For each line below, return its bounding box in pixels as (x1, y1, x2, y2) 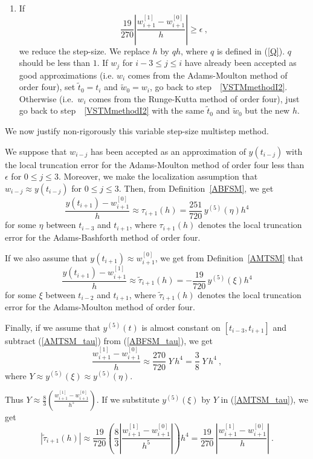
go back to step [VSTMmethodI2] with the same (19, 104, 204, 117)
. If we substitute (96, 393, 160, 406)
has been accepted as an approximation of (91, 145, 246, 157)
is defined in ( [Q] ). (216, 44, 285, 57)
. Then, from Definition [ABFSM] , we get (118, 181, 274, 194)
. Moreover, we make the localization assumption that (58, 170, 258, 183)
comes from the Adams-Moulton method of (127, 68, 288, 81)
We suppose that (5, 145, 67, 157)
